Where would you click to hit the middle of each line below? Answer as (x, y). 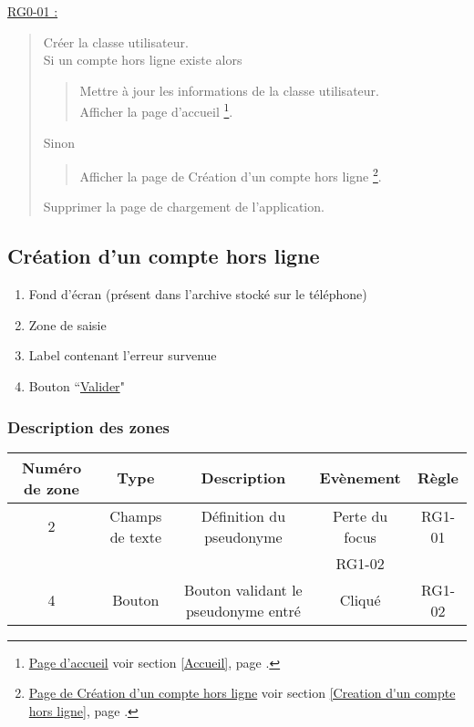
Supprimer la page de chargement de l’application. (184, 207)
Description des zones (88, 426)
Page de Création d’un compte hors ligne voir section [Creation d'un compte (242, 693)
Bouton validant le (243, 589)
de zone (52, 488)
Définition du (243, 515)
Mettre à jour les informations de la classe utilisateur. (229, 90)
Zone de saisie (67, 324)
